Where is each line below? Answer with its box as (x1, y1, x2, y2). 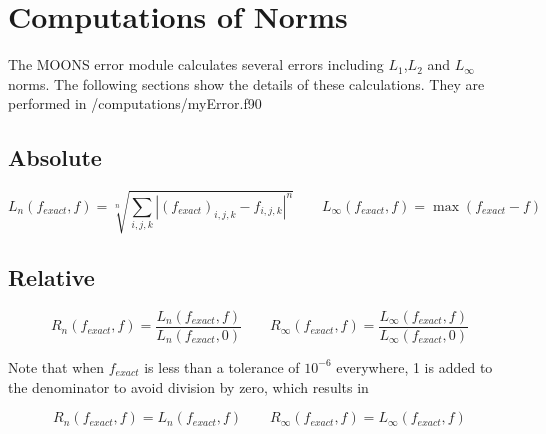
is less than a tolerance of (144, 356, 300, 377)
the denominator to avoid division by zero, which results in (8, 376, 369, 397)
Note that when (8, 356, 105, 377)
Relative (8, 262, 95, 293)
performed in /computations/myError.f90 (8, 93, 262, 114)
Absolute (8, 142, 102, 173)
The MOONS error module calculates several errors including (8, 54, 384, 75)
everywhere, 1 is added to (336, 356, 493, 377)
